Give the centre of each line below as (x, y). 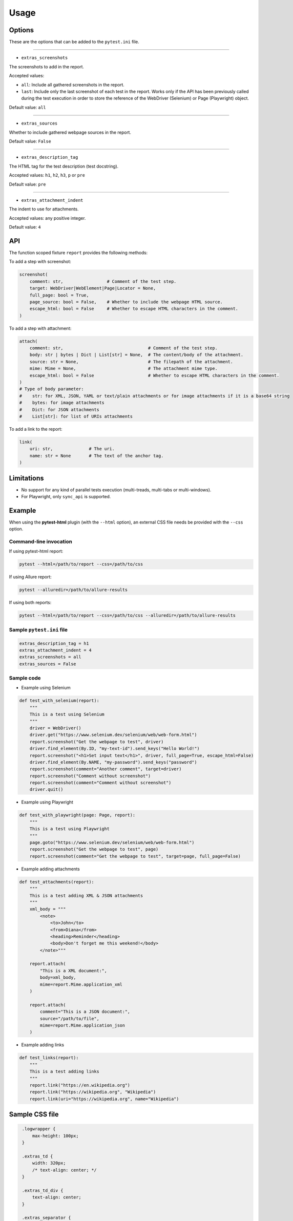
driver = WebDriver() (55, 728)
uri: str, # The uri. (72, 449)
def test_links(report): (49, 1058)
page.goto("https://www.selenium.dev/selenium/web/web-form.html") (112, 843)
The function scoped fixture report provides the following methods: (78, 253)
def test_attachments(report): (57, 882)
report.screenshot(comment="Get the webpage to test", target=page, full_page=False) (135, 856)
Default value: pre (28, 184)
